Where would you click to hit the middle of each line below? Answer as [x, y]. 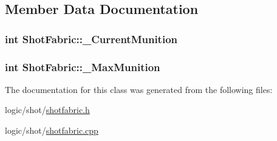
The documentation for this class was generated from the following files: [139, 89]
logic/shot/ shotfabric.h [47, 110]
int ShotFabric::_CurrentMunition [91, 39]
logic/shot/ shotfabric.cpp [52, 130]
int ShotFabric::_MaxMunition [83, 67]
